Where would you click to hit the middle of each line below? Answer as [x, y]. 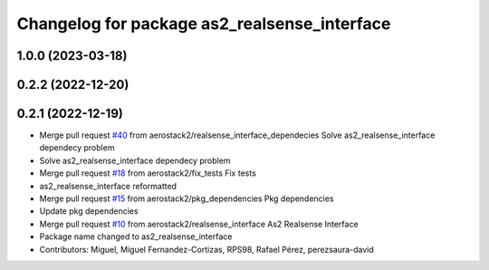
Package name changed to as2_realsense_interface [136, 236]
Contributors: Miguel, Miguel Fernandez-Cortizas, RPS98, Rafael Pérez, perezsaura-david [207, 249]
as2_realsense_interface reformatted [108, 186]
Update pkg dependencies [89, 211]
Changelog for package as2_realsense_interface [204, 24]
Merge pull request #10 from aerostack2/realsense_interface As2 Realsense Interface [199, 224]
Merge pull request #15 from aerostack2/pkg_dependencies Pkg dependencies [187, 198]
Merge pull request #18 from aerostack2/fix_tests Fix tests [148, 173]
